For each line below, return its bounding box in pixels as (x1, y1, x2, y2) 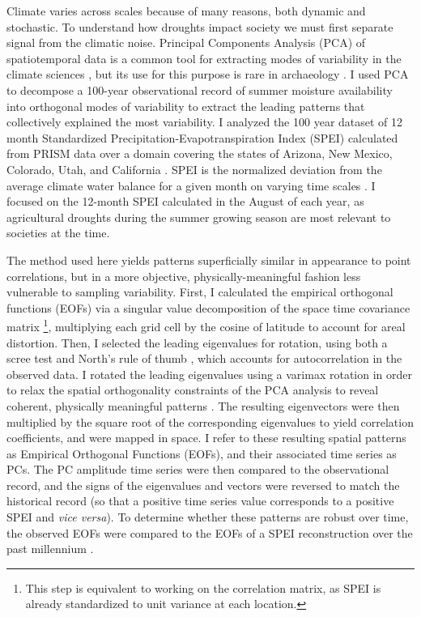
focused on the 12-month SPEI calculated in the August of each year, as (6, 193, 364, 210)
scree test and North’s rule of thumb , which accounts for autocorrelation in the (6, 350, 402, 367)
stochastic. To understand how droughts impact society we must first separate (6, 18, 393, 35)
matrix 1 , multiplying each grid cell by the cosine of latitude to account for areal (6, 316, 406, 334)
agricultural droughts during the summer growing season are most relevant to (6, 208, 391, 225)
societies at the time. (6, 224, 110, 241)
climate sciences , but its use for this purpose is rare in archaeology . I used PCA (6, 66, 409, 83)
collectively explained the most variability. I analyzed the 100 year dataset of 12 (6, 113, 403, 130)
